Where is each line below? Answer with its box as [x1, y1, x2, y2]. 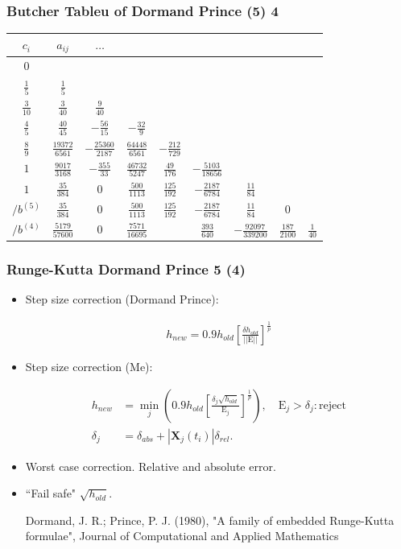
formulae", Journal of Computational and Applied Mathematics [25, 527, 339, 544]
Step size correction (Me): [25, 357, 153, 374]
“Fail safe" [25, 485, 76, 502]
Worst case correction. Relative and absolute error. [25, 457, 276, 474]
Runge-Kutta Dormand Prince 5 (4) [6, 258, 246, 279]
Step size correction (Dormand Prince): [25, 290, 219, 307]
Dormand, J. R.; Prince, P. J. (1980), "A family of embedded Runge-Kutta [25, 511, 395, 528]
